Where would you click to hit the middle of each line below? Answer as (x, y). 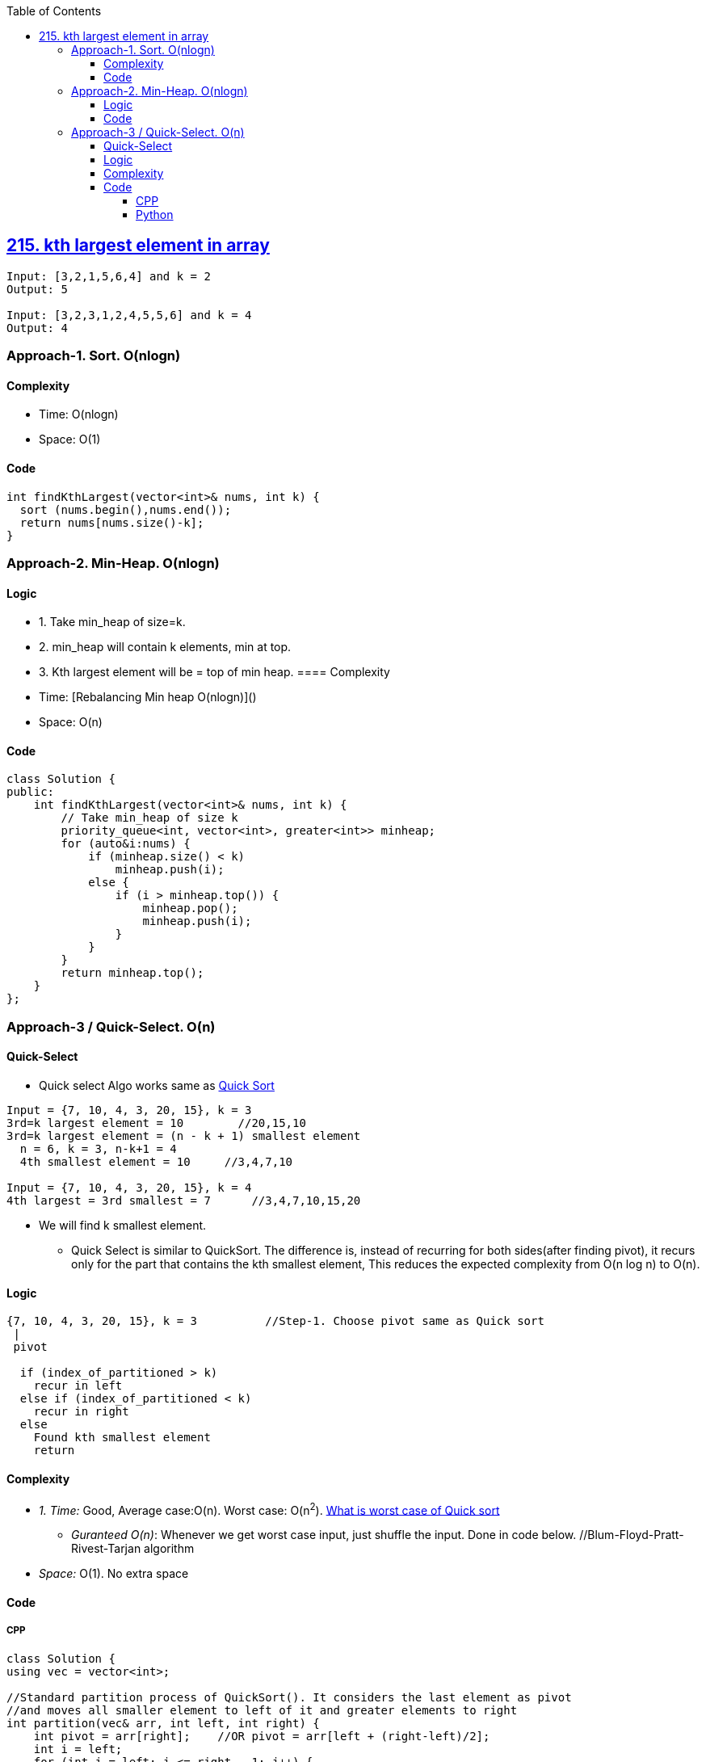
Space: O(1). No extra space (114, 1574)
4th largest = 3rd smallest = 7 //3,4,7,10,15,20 (184, 1201)
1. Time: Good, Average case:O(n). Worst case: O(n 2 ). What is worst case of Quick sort (269, 1509)
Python (155, 214)
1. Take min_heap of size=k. (112, 622)
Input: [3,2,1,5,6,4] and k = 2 (109, 276)
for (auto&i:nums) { (126, 844)
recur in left (78, 1386)
